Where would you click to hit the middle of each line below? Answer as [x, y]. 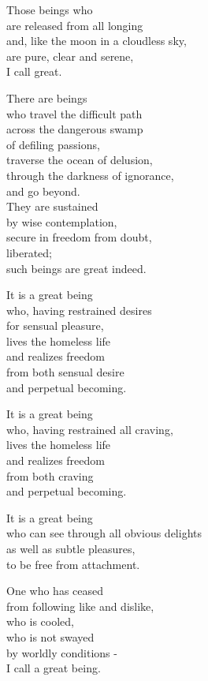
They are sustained [52, 206]
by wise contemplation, [62, 221]
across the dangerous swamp [75, 129]
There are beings [47, 97]
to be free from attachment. [73, 564]
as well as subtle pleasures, [71, 548]
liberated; [30, 252]
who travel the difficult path [74, 113]
